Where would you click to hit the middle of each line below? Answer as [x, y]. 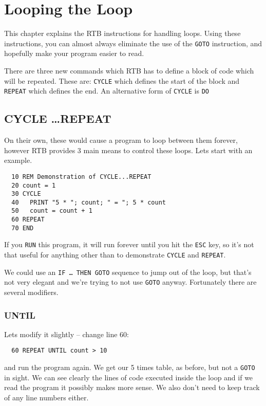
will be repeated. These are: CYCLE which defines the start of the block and [122, 80]
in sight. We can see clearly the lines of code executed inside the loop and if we [129, 377]
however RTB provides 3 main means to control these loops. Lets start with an [128, 150]
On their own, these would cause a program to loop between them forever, [121, 140]
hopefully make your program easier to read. [74, 53]
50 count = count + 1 [52, 211]
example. [18, 160]
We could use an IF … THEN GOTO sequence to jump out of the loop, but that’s [128, 272]
